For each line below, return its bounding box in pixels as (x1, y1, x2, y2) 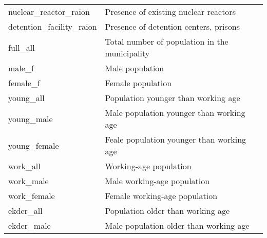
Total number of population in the (105, 35, 228, 47)
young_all (8, 92, 45, 104)
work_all (8, 160, 41, 172)
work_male (8, 175, 49, 187)
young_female (8, 139, 59, 151)
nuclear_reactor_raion (8, 6, 90, 17)
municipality (105, 47, 150, 59)
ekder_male (8, 220, 51, 231)
